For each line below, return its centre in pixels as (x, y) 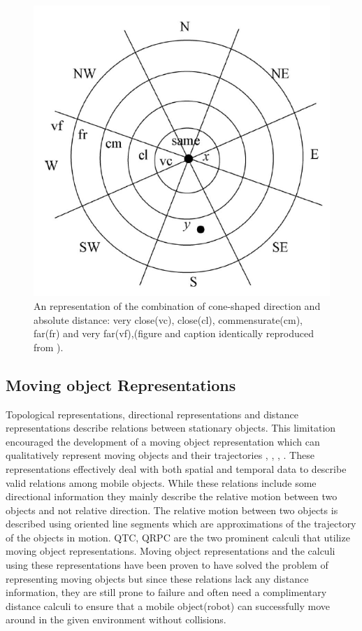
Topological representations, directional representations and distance (152, 414)
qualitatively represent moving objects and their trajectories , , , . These (160, 455)
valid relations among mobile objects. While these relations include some (161, 482)
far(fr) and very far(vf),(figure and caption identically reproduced (174, 333)
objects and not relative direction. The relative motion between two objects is (172, 510)
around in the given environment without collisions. (116, 619)
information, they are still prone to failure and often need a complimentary (166, 592)
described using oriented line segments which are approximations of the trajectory (181, 524)
